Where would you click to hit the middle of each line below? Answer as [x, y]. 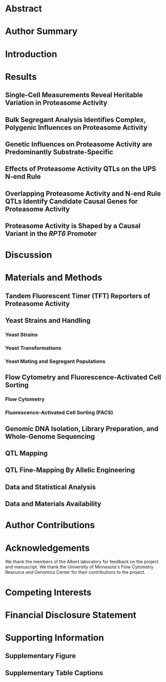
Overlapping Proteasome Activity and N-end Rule [83, 193]
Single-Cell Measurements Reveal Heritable [74, 95]
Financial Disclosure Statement [71, 615]
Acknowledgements [48, 548]
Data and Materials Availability [53, 504]
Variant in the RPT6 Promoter [51, 234]
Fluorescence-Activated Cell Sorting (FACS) [59, 412]
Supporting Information [55, 638]
